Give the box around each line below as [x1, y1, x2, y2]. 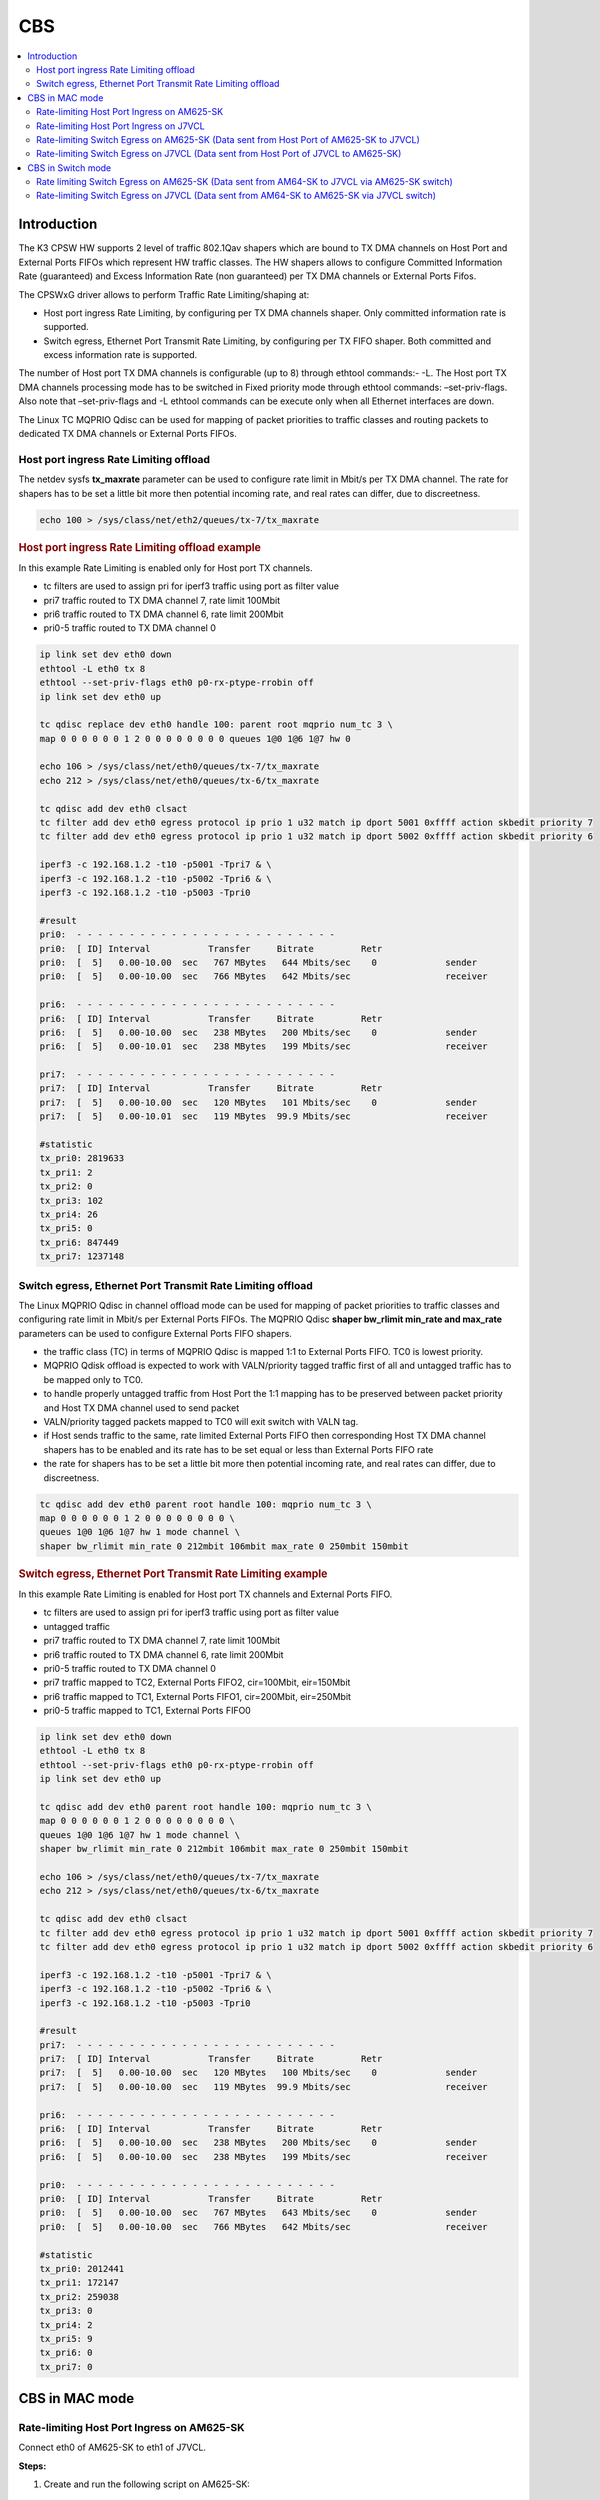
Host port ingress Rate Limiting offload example [18, 540, 262, 554]
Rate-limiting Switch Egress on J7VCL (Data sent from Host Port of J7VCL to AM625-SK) [36, 148, 402, 160]
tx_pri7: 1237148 [39, 1251, 125, 1262]
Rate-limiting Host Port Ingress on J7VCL [36, 120, 205, 132]
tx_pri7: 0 [39, 2361, 93, 2372]
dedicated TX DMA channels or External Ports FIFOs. [18, 428, 237, 440]
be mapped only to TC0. [43, 1373, 144, 1385]
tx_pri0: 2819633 [39, 1153, 125, 1164]
